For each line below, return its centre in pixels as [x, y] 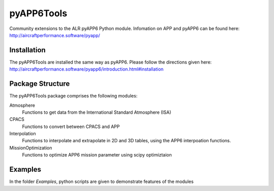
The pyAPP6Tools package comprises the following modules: [74, 96]
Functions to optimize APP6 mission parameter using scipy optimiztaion [97, 155]
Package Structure [40, 84]
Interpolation [23, 134]
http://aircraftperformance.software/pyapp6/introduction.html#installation [87, 69]
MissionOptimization [31, 148]
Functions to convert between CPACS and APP [71, 126]
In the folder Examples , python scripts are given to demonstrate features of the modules [101, 182]
